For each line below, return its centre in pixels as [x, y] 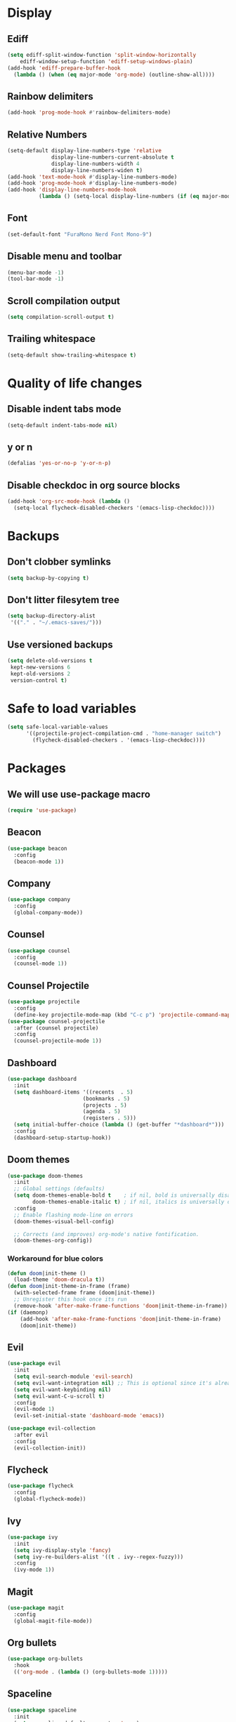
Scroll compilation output [64, 301]
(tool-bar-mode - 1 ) [36, 279]
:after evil [31, 1435]
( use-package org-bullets [45, 1659]
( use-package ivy [33, 1537]
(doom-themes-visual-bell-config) [64, 1221]
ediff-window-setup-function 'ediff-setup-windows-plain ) [106, 61]
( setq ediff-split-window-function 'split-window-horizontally [102, 55]
